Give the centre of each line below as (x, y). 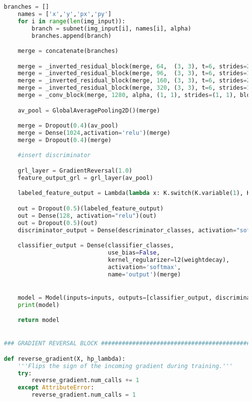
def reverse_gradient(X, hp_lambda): (65, 359)
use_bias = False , (134, 252)
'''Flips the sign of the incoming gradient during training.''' (125, 366)
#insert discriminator (54, 155)
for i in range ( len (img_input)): (71, 21)
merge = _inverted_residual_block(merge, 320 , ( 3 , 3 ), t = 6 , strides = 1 (134, 88)
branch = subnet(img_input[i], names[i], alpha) (111, 28)
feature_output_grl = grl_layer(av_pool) (85, 178)
